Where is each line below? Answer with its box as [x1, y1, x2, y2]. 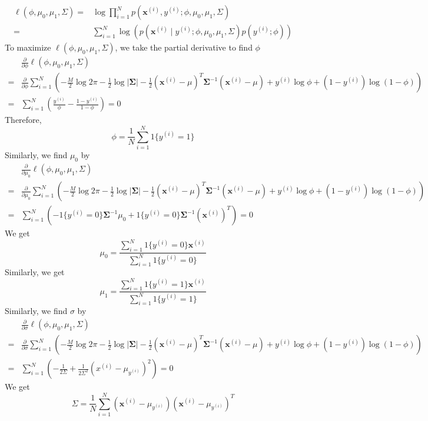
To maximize [5, 41, 51, 54]
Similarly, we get [5, 266, 65, 278]
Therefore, [5, 113, 42, 126]
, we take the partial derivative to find [115, 41, 253, 54]
